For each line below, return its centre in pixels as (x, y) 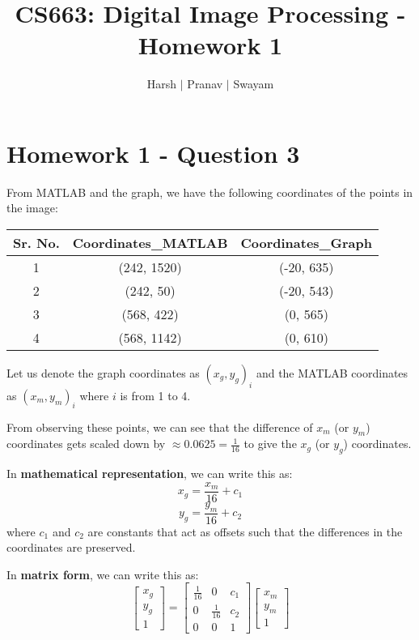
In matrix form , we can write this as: (103, 574)
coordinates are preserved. (71, 547)
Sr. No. (36, 243)
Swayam (254, 84)
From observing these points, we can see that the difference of (160, 427)
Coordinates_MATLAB (150, 243)
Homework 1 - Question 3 (153, 153)
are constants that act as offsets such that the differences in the (245, 531)
